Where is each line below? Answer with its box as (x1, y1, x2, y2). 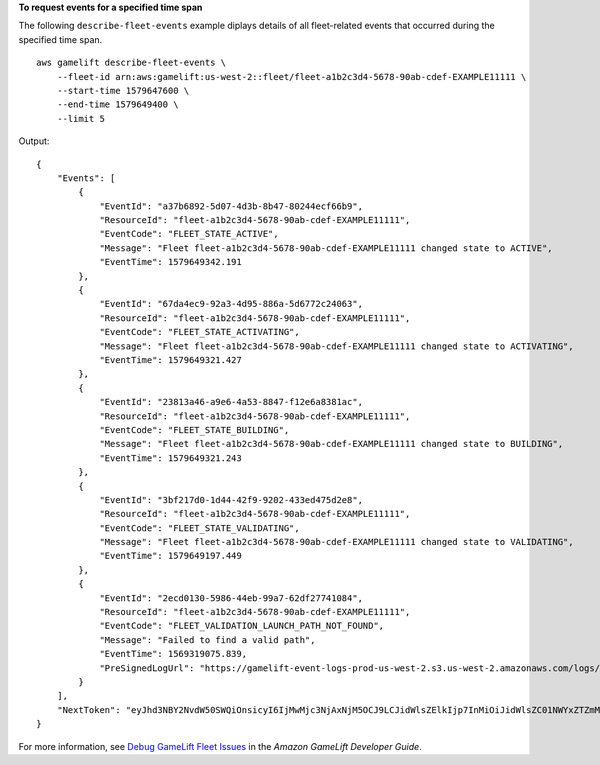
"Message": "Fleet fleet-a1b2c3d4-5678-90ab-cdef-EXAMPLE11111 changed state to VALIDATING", (99, 536, 574, 548)
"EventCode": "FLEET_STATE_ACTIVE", (99, 228, 279, 240)
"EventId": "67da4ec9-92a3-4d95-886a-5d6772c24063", (99, 298, 364, 310)
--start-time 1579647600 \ (56, 85, 190, 96)
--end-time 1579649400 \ (56, 99, 179, 110)
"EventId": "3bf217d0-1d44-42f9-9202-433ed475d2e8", (99, 494, 364, 505)
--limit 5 (56, 113, 105, 124)
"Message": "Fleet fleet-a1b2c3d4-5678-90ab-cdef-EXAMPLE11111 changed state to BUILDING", (99, 438, 564, 450)
